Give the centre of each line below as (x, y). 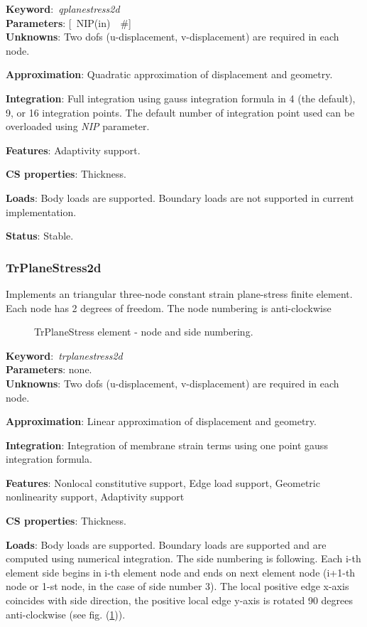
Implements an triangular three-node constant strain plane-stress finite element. (179, 293)
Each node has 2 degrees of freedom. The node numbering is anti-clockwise (169, 307)
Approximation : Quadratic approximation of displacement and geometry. (169, 74)
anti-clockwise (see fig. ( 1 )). (66, 614)
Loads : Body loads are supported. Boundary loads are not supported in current (180, 197)
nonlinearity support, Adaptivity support (95, 497)
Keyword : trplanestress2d (64, 355)
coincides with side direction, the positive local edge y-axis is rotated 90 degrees (179, 600)
